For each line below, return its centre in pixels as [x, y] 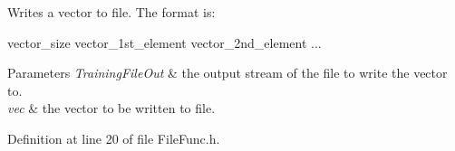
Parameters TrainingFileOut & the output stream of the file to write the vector [227, 73]
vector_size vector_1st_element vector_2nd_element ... [165, 42]
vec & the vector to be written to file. [111, 108]
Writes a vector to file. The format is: [111, 12]
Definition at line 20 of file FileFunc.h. [114, 138]
